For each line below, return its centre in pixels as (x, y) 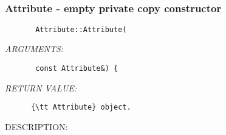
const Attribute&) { (77, 69)
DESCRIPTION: (36, 126)
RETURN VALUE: (41, 87)
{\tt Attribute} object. (81, 107)
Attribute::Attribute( (81, 29)
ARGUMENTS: (34, 49)
